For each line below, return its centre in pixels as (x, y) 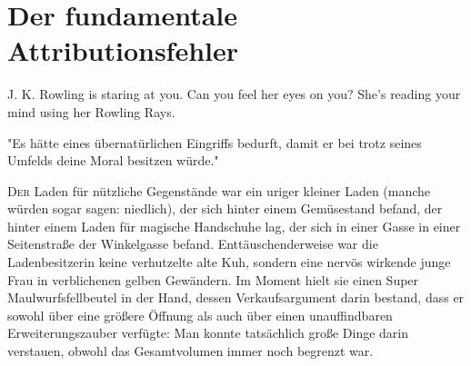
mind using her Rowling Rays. (91, 111)
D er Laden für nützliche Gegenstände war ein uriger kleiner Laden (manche (219, 190)
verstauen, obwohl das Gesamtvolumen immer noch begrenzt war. (190, 351)
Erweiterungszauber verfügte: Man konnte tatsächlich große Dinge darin (208, 333)
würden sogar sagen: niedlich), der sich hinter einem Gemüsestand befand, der (225, 208)
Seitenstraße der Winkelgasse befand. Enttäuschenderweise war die (193, 244)
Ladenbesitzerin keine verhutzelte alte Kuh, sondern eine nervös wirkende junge (229, 262)
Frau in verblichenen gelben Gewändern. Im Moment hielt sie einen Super (213, 279)
